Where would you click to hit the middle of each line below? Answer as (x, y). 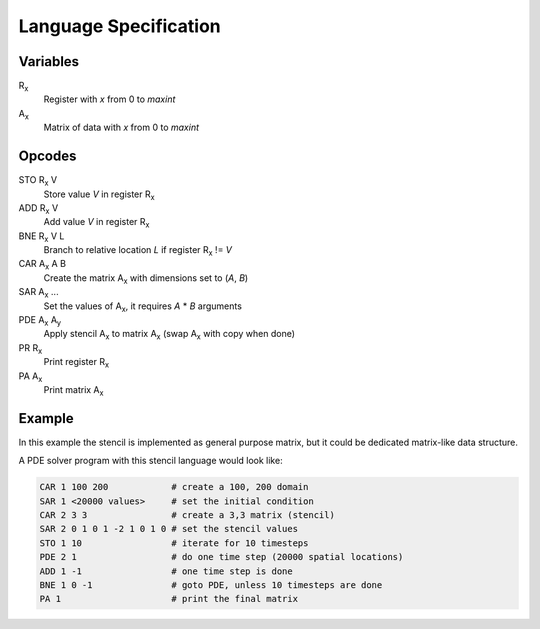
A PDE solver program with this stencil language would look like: (151, 461)
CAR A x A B (42, 265)
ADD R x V (38, 208)
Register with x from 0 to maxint (109, 99)
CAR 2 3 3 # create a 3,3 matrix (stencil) (187, 515)
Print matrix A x (73, 391)
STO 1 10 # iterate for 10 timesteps (174, 543)
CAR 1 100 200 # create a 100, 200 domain (174, 487)
